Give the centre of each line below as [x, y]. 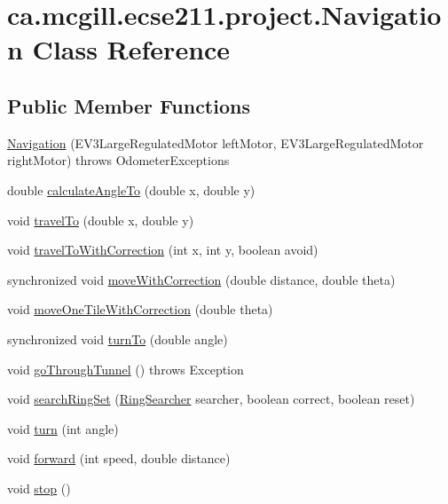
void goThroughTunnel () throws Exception [126, 369]
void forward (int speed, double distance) [119, 458]
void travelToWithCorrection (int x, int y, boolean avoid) [163, 250]
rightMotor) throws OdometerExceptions [118, 160]
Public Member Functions [129, 105]
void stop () [39, 488]
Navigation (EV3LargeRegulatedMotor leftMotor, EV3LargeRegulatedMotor [216, 142]
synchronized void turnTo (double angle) [118, 339]
